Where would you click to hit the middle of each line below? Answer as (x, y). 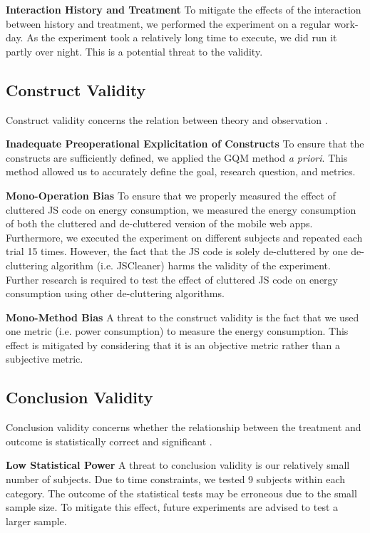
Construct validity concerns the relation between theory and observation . (167, 119)
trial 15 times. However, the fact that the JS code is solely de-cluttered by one (177, 251)
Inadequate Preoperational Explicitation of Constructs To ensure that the (185, 144)
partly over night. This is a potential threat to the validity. (134, 51)
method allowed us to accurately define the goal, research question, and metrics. (181, 171)
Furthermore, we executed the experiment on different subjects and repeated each (184, 237)
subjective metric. (45, 359)
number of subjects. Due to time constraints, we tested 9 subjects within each (175, 479)
